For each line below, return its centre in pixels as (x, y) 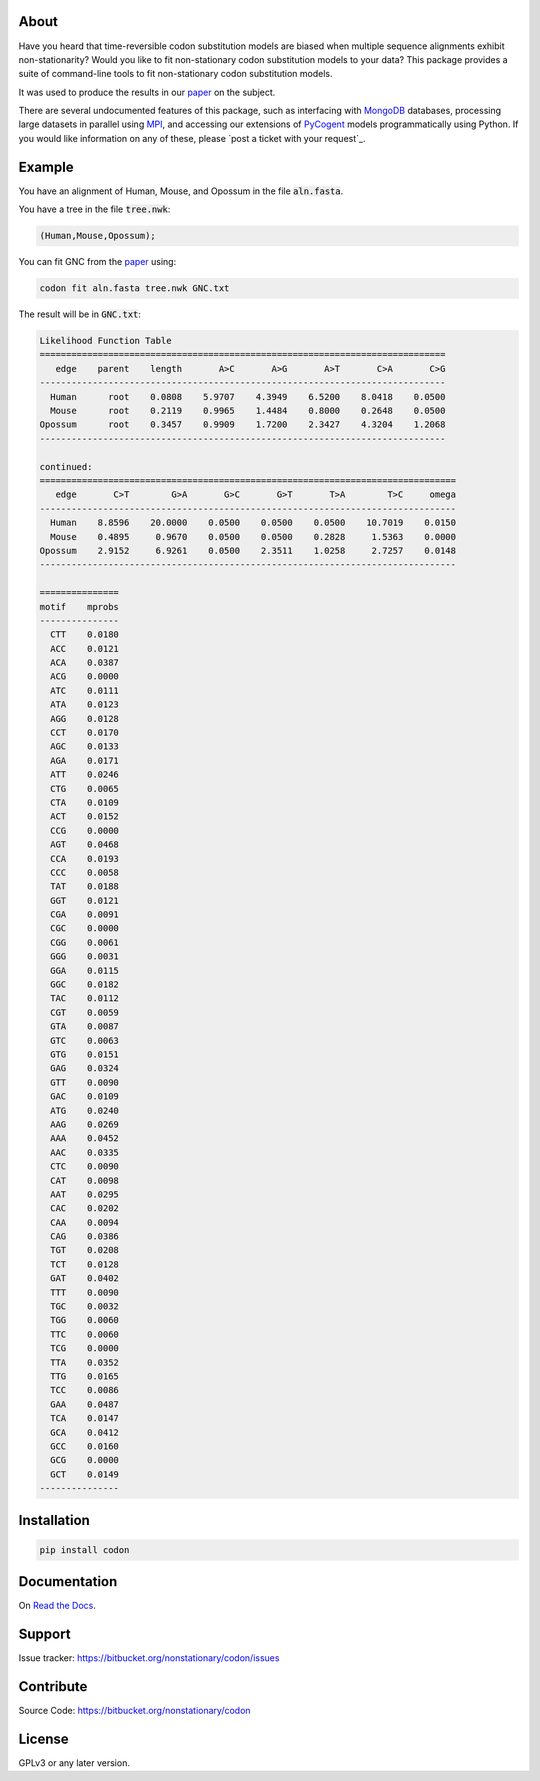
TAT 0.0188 (85, 886)
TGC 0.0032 (85, 1306)
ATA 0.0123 (85, 704)
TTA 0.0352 (85, 1362)
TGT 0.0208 (85, 1250)
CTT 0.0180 (85, 634)
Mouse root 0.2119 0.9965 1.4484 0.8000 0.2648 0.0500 (248, 411)
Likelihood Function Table (105, 341)
